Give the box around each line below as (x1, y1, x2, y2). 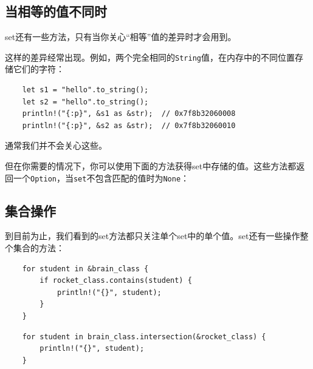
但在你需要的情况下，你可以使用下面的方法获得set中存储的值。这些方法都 (5, 160, 297, 172)
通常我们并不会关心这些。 (5, 139, 107, 152)
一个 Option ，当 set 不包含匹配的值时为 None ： (13, 171, 190, 184)
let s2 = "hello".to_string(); (22, 97, 149, 106)
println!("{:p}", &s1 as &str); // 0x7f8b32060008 (22, 109, 236, 118)
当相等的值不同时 (5, 2, 107, 21)
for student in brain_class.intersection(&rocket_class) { (22, 332, 266, 341)
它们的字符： (13, 63, 64, 75)
